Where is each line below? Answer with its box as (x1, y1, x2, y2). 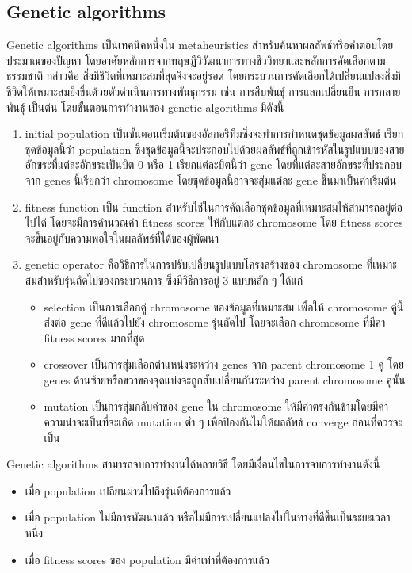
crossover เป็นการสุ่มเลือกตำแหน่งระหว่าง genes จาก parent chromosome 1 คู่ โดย (44, 356, 404, 372)
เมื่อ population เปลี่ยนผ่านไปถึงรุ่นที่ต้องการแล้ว (25, 482, 231, 499)
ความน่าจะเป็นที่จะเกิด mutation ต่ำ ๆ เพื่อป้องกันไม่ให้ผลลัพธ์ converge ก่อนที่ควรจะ (44, 414, 403, 430)
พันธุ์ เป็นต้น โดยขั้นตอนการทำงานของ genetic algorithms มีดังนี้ (6, 98, 284, 115)
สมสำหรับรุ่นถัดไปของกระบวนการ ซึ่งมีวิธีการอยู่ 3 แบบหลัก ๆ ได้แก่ (25, 271, 303, 288)
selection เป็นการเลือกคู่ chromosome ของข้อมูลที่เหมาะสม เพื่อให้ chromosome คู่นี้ (44, 298, 404, 315)
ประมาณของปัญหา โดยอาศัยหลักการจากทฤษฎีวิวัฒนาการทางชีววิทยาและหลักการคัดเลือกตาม (6, 52, 386, 68)
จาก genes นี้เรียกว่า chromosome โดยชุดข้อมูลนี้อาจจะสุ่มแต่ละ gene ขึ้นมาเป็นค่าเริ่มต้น (25, 171, 397, 188)
